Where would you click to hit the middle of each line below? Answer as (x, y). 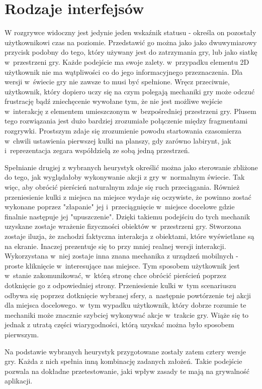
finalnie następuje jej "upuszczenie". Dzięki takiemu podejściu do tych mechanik (127, 216)
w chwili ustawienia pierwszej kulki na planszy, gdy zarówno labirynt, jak (118, 140)
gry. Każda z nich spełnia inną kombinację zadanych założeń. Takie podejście (123, 361)
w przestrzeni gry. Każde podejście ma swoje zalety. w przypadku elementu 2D (127, 61)
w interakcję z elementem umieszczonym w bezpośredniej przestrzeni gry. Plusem (130, 111)
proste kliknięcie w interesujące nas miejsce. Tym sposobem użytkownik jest (122, 265)
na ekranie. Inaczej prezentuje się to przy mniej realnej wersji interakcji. (115, 246)
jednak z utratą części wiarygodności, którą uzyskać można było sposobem (119, 325)
